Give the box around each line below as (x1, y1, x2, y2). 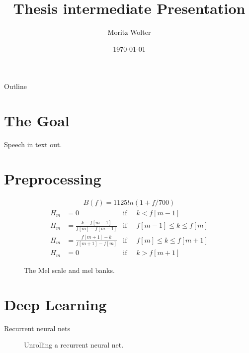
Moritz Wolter (107, 27, 151, 37)
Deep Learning (4, 294, 107, 314)
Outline (4, 81, 27, 91)
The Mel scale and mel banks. (24, 265, 115, 275)
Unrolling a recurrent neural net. (24, 340, 124, 350)
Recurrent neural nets (4, 323, 70, 333)
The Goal (4, 110, 70, 131)
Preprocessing (4, 168, 101, 188)
